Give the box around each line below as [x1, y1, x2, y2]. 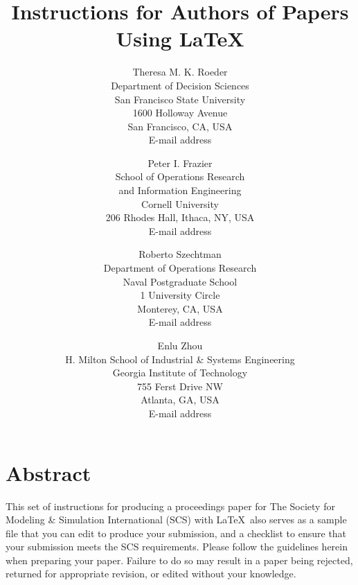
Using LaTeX [116, 24, 244, 53]
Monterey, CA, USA [137, 301, 223, 315]
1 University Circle [140, 288, 220, 302]
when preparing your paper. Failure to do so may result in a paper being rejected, [6, 552, 353, 567]
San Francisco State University [114, 91, 246, 106]
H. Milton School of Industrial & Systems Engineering [65, 351, 295, 366]
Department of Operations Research [103, 261, 257, 275]
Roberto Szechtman [138, 247, 222, 261]
